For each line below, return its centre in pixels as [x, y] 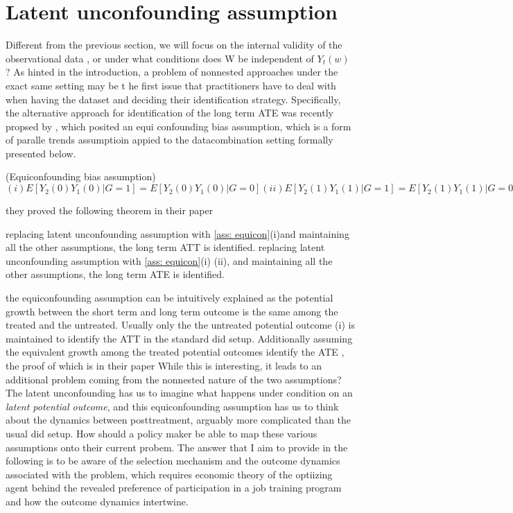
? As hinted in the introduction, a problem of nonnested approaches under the [172, 72]
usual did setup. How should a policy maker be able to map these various [162, 433]
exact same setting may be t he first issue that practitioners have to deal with [171, 85]
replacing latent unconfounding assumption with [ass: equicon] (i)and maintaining [177, 233]
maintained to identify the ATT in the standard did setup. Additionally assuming [179, 338]
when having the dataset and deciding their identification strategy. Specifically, [173, 99]
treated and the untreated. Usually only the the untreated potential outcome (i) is [180, 325]
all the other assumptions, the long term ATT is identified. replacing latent [165, 247]
